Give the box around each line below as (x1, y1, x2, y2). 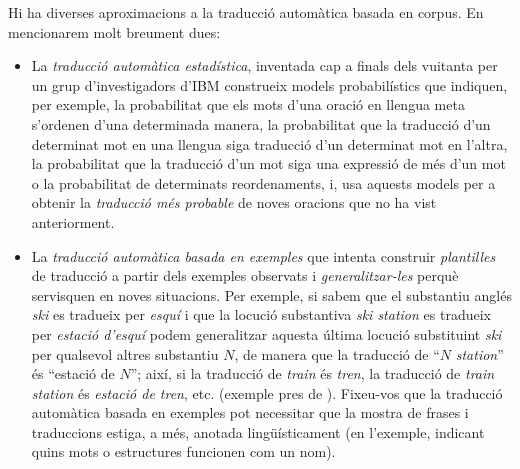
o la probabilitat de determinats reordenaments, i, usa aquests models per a (31, 172, 496, 193)
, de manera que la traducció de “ (234, 343, 440, 364)
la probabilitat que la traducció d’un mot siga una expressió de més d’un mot (31, 153, 506, 174)
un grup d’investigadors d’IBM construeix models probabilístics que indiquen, (31, 74, 508, 95)
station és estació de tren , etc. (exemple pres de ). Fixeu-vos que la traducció (31, 382, 503, 403)
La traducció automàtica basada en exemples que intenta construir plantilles (31, 245, 496, 266)
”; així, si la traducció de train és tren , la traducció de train (130, 363, 495, 384)
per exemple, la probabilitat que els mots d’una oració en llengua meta (31, 94, 465, 115)
